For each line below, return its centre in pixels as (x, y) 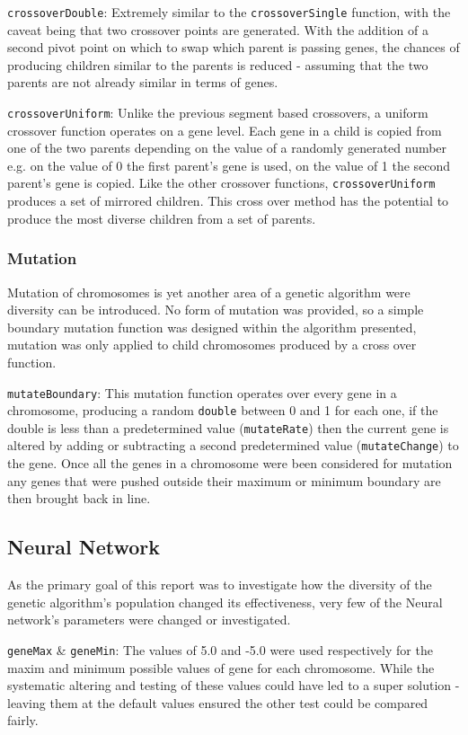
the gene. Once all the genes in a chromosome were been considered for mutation (230, 463)
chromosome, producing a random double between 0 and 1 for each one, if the (223, 410)
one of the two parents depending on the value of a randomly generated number (227, 148)
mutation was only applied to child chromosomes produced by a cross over (212, 345)
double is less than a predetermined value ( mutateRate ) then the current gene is (228, 427)
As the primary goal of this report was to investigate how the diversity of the (220, 584)
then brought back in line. (79, 498)
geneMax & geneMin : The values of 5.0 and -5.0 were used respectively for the (220, 649)
